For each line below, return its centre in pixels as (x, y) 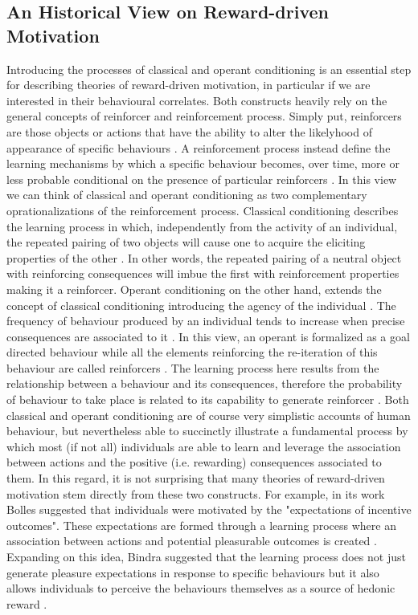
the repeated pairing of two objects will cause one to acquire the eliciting (186, 242)
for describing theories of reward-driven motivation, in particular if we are (189, 85)
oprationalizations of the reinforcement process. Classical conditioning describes (203, 210)
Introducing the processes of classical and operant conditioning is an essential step (209, 69)
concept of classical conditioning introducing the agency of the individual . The (201, 305)
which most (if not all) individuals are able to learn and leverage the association (204, 446)
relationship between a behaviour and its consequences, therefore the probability (205, 383)
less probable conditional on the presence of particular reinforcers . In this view (202, 179)
